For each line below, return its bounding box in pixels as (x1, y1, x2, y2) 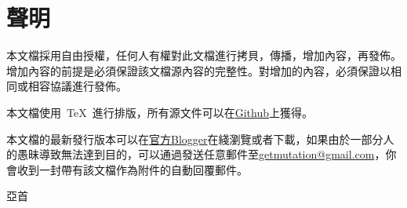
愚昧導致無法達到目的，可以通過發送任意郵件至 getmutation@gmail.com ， (16, 146, 386, 162)
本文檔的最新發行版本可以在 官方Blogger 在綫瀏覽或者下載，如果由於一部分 (6, 130, 383, 147)
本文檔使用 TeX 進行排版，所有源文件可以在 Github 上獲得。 (6, 104, 313, 120)
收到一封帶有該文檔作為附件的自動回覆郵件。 (16, 161, 248, 177)
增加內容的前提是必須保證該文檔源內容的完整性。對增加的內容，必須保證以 (6, 62, 391, 78)
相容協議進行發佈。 (27, 78, 127, 94)
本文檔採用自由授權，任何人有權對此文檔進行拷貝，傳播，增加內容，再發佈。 (6, 47, 402, 64)
